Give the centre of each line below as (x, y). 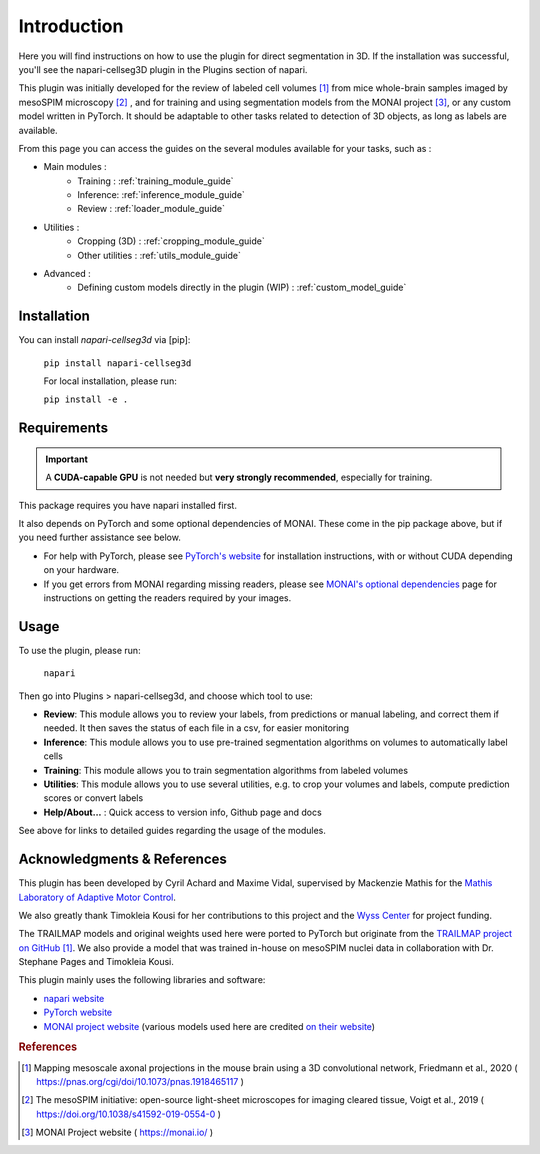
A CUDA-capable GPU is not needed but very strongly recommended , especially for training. (239, 477)
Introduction (71, 26)
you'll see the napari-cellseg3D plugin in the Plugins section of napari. (163, 69)
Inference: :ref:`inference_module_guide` (161, 195)
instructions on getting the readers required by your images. (167, 598)
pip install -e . (86, 399)
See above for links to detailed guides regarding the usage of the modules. (172, 831)
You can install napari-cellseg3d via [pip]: (104, 340)
